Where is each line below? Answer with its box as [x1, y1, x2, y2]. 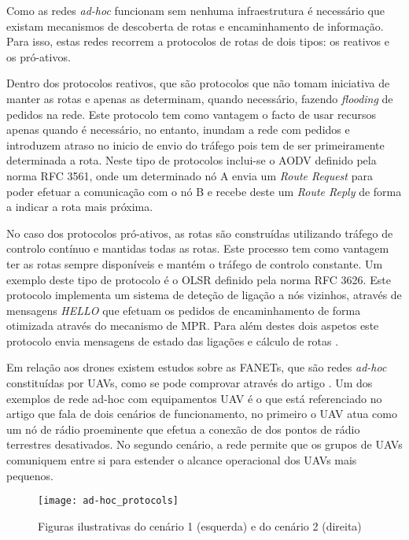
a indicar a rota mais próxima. [6, 198, 153, 215]
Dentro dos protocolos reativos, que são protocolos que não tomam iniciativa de [6, 75, 390, 91]
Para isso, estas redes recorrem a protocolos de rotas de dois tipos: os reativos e [6, 33, 389, 50]
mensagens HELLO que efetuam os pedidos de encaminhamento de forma [6, 301, 361, 318]
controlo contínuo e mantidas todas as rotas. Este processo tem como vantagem [6, 240, 389, 257]
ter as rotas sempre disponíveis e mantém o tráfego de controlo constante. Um [6, 255, 383, 272]
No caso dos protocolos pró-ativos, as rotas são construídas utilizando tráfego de [6, 224, 393, 241]
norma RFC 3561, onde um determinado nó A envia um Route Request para [6, 167, 373, 183]
